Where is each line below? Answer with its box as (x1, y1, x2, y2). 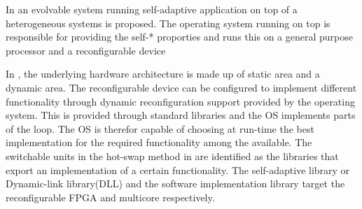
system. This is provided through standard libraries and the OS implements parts (6, 108, 356, 122)
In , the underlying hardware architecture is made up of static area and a (6, 66, 320, 81)
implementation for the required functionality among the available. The (6, 135, 312, 150)
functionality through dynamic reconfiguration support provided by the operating (6, 94, 355, 108)
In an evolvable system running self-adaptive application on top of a (6, 2, 298, 16)
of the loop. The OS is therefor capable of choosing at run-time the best (6, 121, 314, 136)
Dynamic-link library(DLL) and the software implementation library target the (6, 176, 345, 191)
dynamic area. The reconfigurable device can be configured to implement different (6, 80, 357, 94)
